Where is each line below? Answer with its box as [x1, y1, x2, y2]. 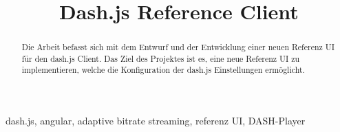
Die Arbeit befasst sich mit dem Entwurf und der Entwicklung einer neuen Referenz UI [21, 41, 334, 53]
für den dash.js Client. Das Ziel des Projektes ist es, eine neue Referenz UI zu [21, 52, 300, 64]
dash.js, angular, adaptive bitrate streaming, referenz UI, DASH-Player [6, 113, 306, 128]
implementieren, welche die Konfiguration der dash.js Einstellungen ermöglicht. [21, 64, 305, 76]
